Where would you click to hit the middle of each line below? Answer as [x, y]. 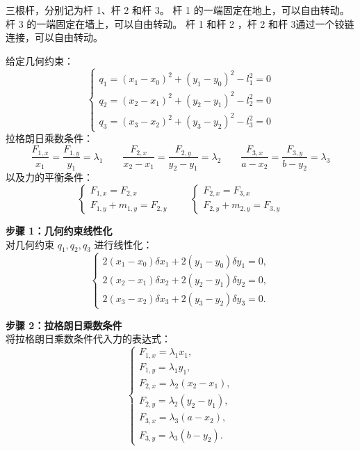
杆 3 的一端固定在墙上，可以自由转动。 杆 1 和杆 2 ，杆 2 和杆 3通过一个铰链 [180, 23]
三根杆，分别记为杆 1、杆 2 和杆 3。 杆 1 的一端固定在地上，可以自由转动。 [178, 10]
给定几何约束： [40, 60]
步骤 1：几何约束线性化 [59, 230]
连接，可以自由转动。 [54, 37]
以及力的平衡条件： [49, 177]
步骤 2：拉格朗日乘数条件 [64, 325]
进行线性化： [123, 244]
